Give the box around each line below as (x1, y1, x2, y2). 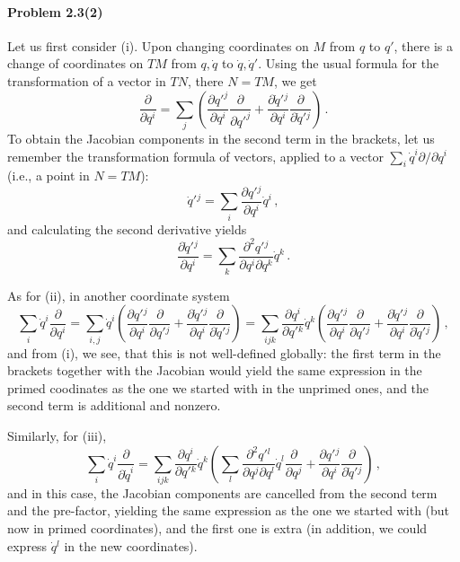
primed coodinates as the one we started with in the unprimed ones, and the (7, 378, 429, 397)
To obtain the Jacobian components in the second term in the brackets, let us (7, 128, 435, 147)
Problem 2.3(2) (7, 2, 103, 21)
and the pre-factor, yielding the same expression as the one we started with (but (7, 501, 450, 520)
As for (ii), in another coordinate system (7, 285, 230, 304)
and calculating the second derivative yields (7, 219, 247, 238)
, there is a (394, 36, 453, 55)
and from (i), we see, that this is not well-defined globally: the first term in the (7, 343, 441, 362)
